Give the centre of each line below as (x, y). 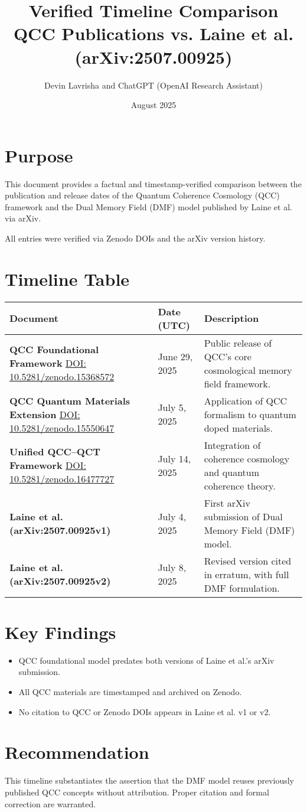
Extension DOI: (45, 414)
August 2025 (153, 105)
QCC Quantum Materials (70, 400)
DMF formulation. (242, 588)
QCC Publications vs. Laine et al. (153, 33)
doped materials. (238, 428)
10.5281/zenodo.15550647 (62, 428)
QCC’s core (228, 356)
